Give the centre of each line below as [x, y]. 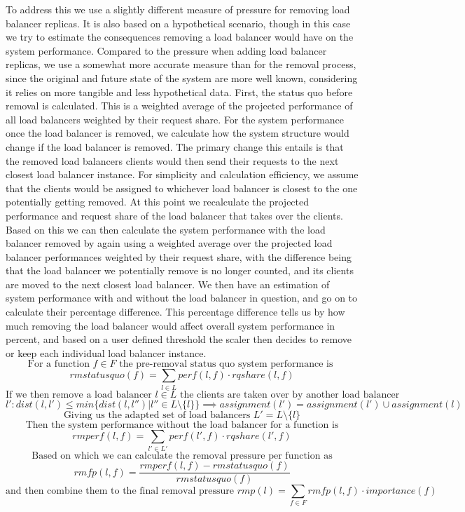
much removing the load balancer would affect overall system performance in [171, 325]
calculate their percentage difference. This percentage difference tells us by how [175, 312]
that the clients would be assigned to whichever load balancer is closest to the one [182, 188]
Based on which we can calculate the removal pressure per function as [182, 456]
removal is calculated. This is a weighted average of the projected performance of [179, 106]
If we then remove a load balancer [79, 395]
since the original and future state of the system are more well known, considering [182, 78]
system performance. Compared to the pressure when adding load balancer [166, 50]
